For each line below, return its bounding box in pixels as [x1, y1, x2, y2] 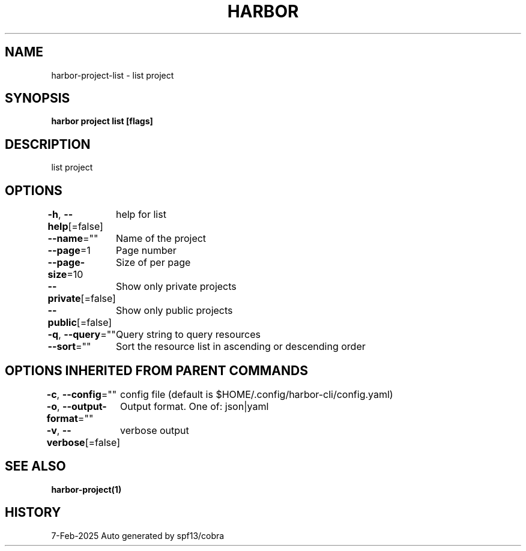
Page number [115, 244, 177, 257]
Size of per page [115, 256, 191, 269]
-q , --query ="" [47, 328, 116, 341]
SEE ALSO [5, 459, 66, 474]
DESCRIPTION [5, 136, 91, 152]
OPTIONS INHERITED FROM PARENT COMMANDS [5, 363, 308, 378]
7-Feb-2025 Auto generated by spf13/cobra [51, 530, 225, 541]
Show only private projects [115, 280, 237, 293]
